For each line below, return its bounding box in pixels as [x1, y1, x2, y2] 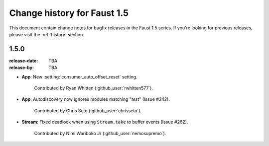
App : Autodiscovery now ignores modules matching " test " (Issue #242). [21, 96, 170, 102]
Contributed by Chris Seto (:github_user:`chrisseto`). [34, 107, 142, 114]
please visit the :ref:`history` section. [9, 31, 85, 37]
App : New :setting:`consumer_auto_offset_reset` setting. [21, 73, 137, 79]
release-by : [9, 65, 34, 71]
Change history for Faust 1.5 [9, 7, 129, 18]
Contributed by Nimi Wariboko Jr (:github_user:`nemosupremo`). [34, 130, 166, 136]
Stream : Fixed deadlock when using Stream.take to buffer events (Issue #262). [21, 119, 188, 125]
